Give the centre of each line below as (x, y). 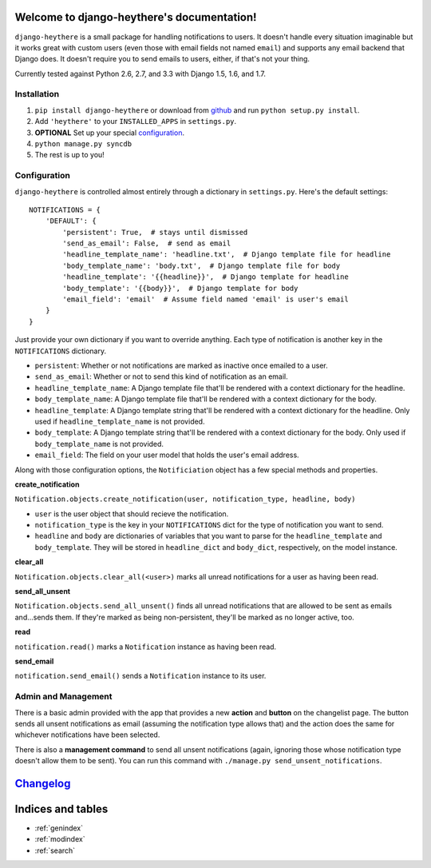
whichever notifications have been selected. (87, 735)
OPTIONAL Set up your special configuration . (110, 133)
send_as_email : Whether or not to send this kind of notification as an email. (161, 376)
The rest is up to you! (70, 155)
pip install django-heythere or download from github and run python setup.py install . (197, 110)
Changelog (43, 783)
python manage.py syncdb (83, 144)
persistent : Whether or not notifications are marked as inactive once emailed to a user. (182, 365)
